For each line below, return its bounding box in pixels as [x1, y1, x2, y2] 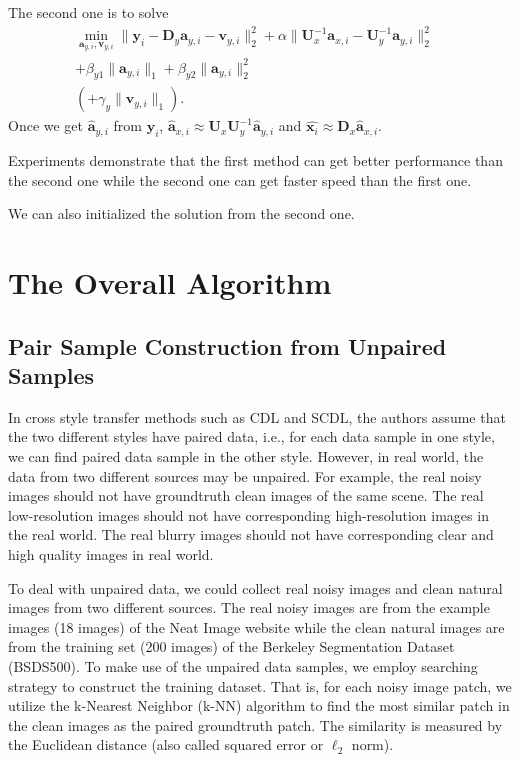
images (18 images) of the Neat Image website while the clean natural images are [8, 616, 505, 637]
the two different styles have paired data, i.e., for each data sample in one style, [8, 426, 495, 447]
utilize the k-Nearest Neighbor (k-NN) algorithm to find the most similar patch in [8, 695, 510, 716]
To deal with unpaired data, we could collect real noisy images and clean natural [8, 577, 503, 598]
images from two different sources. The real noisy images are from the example [8, 597, 490, 618]
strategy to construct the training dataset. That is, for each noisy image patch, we [8, 675, 512, 696]
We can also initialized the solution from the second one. [8, 203, 355, 224]
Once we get [8, 115, 84, 136]
